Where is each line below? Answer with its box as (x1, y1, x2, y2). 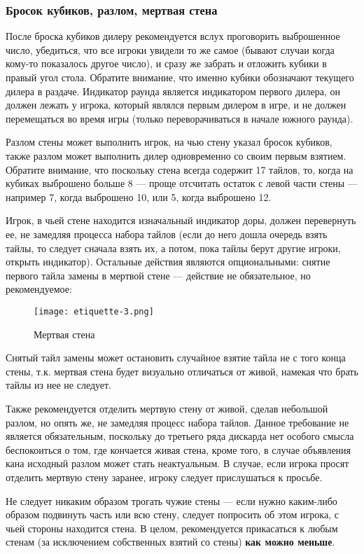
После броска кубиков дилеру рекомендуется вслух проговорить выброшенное (6, 29, 340, 43)
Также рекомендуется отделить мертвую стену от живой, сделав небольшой (6, 401, 328, 415)
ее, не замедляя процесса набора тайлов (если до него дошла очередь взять (6, 226, 328, 241)
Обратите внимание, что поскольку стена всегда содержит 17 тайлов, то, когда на (6, 162, 353, 176)
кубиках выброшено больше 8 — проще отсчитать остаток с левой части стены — (6, 176, 358, 191)
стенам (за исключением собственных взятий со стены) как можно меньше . (6, 534, 335, 549)
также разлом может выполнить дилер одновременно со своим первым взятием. (6, 148, 346, 162)
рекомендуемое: (6, 282, 72, 296)
